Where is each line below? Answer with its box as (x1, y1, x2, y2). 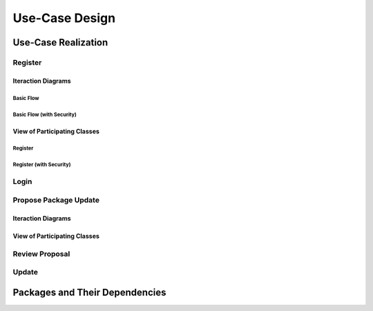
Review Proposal (12, 249, 70, 259)
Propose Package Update (12, 195, 100, 205)
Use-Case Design (12, 10, 116, 26)
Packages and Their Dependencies (12, 286, 166, 298)
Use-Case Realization (12, 37, 108, 48)
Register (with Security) (12, 161, 71, 168)
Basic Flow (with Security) (12, 111, 77, 118)
